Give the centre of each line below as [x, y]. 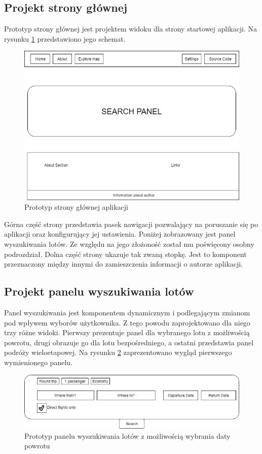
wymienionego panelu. [38, 362]
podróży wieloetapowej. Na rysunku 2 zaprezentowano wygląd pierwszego [118, 352]
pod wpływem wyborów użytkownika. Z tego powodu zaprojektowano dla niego [127, 322]
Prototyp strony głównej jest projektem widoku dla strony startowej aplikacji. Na [130, 29]
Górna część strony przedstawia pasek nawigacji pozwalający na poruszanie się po [131, 224]
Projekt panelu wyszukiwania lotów [99, 291]
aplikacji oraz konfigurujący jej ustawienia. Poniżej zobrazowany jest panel [120, 234]
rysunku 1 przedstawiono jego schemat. [65, 38]
